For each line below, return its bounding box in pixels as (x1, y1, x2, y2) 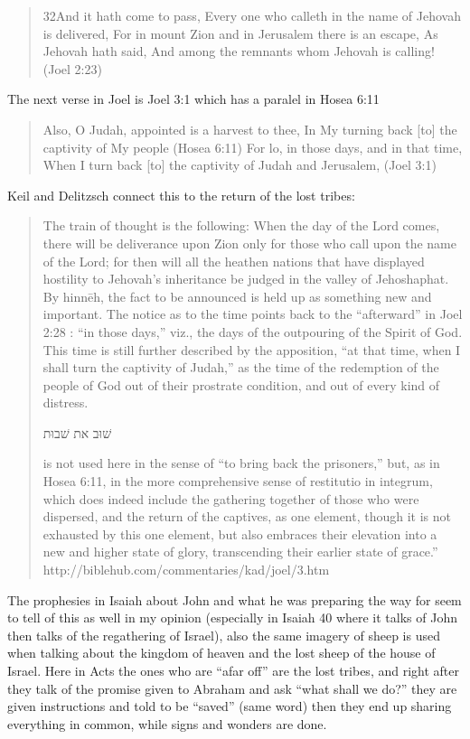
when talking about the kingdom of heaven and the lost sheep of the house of (7, 643, 436, 662)
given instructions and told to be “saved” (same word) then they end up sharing (7, 697, 452, 716)
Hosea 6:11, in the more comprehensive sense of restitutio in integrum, (42, 472, 433, 491)
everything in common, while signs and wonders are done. (7, 714, 327, 733)
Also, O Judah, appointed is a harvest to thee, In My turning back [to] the (42, 119, 457, 138)
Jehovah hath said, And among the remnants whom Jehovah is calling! (42, 42, 435, 61)
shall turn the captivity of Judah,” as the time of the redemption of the (42, 358, 439, 377)
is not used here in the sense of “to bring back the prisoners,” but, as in (42, 454, 440, 472)
